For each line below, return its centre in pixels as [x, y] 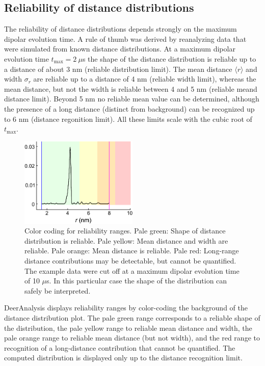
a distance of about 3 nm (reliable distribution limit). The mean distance [118, 69]
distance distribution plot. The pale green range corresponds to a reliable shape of [132, 318]
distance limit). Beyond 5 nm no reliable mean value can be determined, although [132, 99]
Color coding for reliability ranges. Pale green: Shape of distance [125, 231]
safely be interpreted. [58, 290]
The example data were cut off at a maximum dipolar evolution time [132, 270]
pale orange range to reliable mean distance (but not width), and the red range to [132, 338]
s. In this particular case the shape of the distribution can [137, 281]
